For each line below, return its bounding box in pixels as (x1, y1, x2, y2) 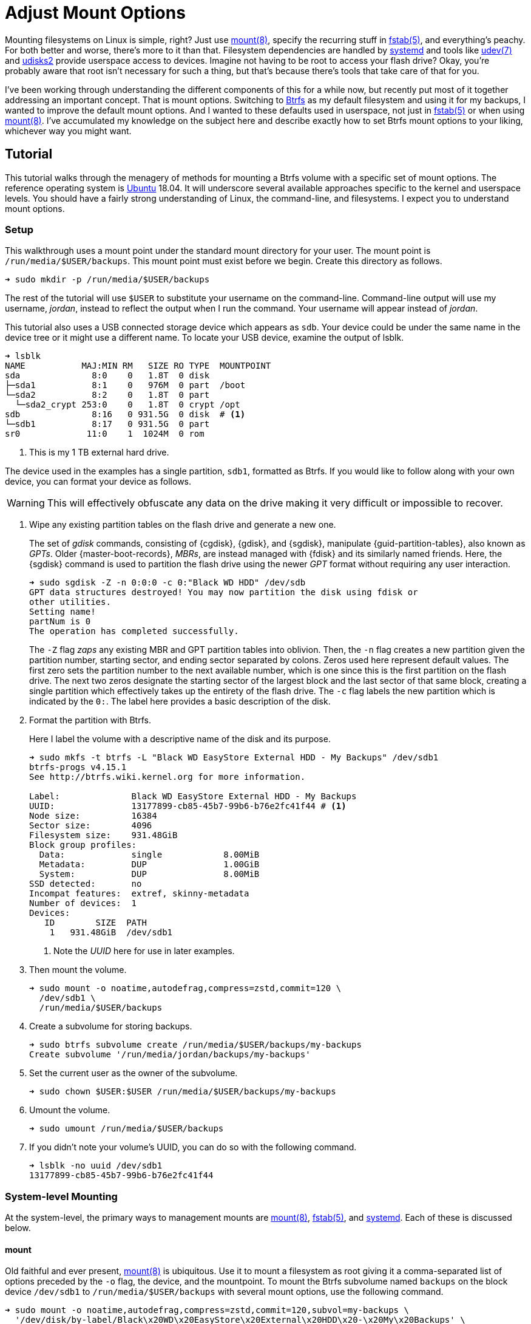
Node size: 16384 (29, 811, 157, 821)
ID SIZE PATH (44, 918, 147, 928)
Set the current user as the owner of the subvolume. (29, 1068, 238, 1079)
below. (5, 1223, 31, 1234)
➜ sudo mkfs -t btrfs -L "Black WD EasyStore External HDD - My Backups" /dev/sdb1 (29, 752, 439, 763)
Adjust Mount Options (5, 2, 186, 23)
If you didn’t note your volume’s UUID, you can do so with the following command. (29, 1142, 357, 1153)
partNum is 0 (29, 616, 91, 627)
